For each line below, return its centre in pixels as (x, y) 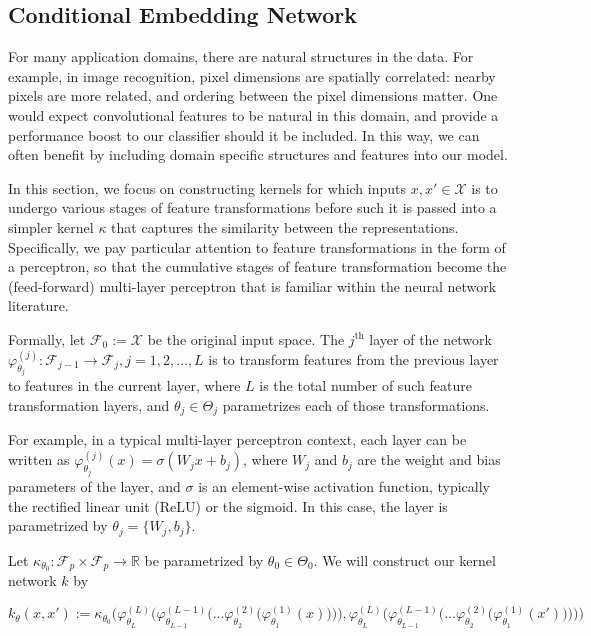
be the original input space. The (246, 338)
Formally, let (47, 338)
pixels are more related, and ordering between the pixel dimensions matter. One (253, 95)
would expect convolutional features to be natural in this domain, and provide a (253, 114)
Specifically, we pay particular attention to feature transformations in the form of (257, 246)
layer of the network (430, 338)
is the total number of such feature (365, 385)
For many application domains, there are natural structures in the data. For (241, 56)
